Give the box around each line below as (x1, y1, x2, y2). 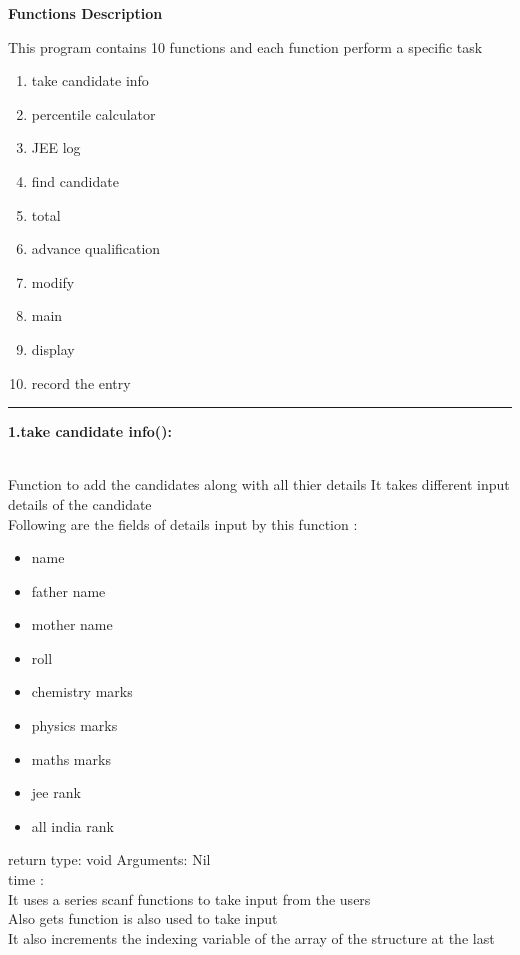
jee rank (31, 782, 81, 803)
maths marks (31, 748, 111, 769)
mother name (31, 614, 113, 635)
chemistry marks (31, 681, 133, 702)
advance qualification (31, 238, 161, 259)
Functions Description (8, 3, 163, 23)
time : (8, 869, 44, 890)
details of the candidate (8, 493, 152, 514)
